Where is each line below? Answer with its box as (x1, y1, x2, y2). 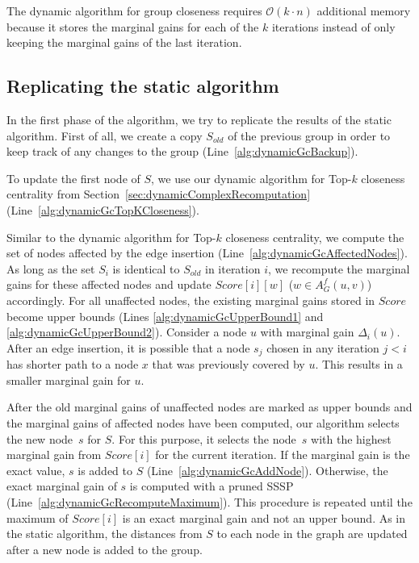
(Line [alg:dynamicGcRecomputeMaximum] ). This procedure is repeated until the (6, 493, 413, 510)
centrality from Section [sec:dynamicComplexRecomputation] (6, 186, 311, 202)
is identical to (112, 260, 180, 277)
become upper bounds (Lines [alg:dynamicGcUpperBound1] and (6, 307, 324, 324)
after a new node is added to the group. (6, 540, 203, 557)
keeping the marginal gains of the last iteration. (6, 34, 242, 51)
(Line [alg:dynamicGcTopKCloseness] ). (6, 201, 199, 218)
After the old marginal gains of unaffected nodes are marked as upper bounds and (6, 398, 413, 415)
